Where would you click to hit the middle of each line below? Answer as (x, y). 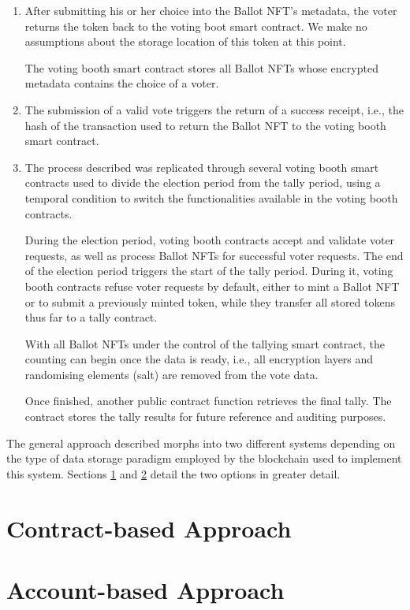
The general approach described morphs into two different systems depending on (201, 443)
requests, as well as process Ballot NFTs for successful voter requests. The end (214, 255)
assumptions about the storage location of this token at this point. (185, 41)
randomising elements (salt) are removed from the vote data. (171, 374)
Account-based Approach (145, 590)
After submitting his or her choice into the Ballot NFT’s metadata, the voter (211, 10)
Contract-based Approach (149, 528)
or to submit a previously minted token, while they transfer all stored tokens (210, 301)
